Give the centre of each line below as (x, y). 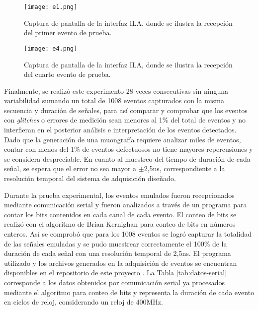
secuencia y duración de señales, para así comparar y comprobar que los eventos (126, 110)
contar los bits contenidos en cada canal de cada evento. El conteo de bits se (120, 214)
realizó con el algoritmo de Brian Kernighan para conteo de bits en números (120, 224)
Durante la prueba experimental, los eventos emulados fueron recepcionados (119, 195)
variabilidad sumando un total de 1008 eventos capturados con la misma (114, 100)
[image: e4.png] (51, 48)
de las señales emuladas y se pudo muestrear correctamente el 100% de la (116, 243)
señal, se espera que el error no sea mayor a (70, 168)
